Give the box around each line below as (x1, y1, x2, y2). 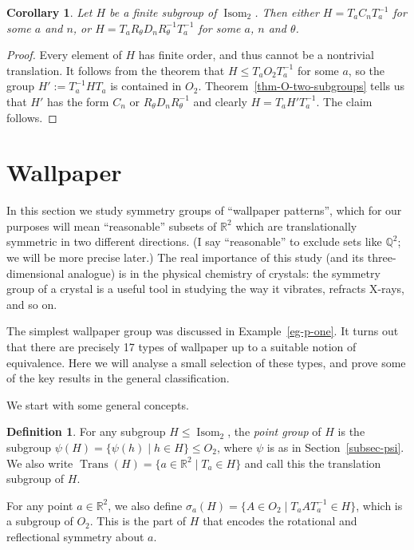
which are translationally (235, 217, 357, 234)
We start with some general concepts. (6, 396, 189, 413)
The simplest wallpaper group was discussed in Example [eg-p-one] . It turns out (6, 322, 399, 339)
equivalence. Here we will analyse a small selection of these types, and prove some (6, 354, 406, 370)
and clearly (193, 93, 247, 109)
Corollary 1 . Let (6, 4, 93, 20)
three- (367, 249, 396, 266)
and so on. (6, 295, 57, 312)
